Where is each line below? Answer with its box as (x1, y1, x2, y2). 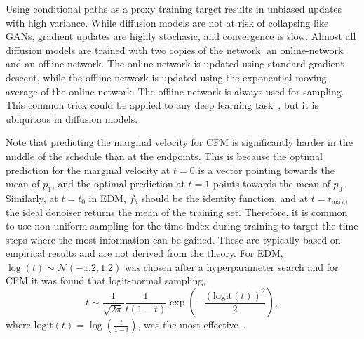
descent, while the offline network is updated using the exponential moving (6, 69, 327, 84)
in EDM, (88, 190, 126, 205)
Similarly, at (6, 190, 58, 205)
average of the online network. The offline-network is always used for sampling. (6, 84, 344, 98)
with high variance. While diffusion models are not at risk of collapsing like (6, 15, 329, 29)
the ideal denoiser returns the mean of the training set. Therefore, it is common (6, 204, 348, 219)
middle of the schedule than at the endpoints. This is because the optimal (6, 148, 323, 163)
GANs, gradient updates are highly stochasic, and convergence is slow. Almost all (6, 29, 356, 44)
